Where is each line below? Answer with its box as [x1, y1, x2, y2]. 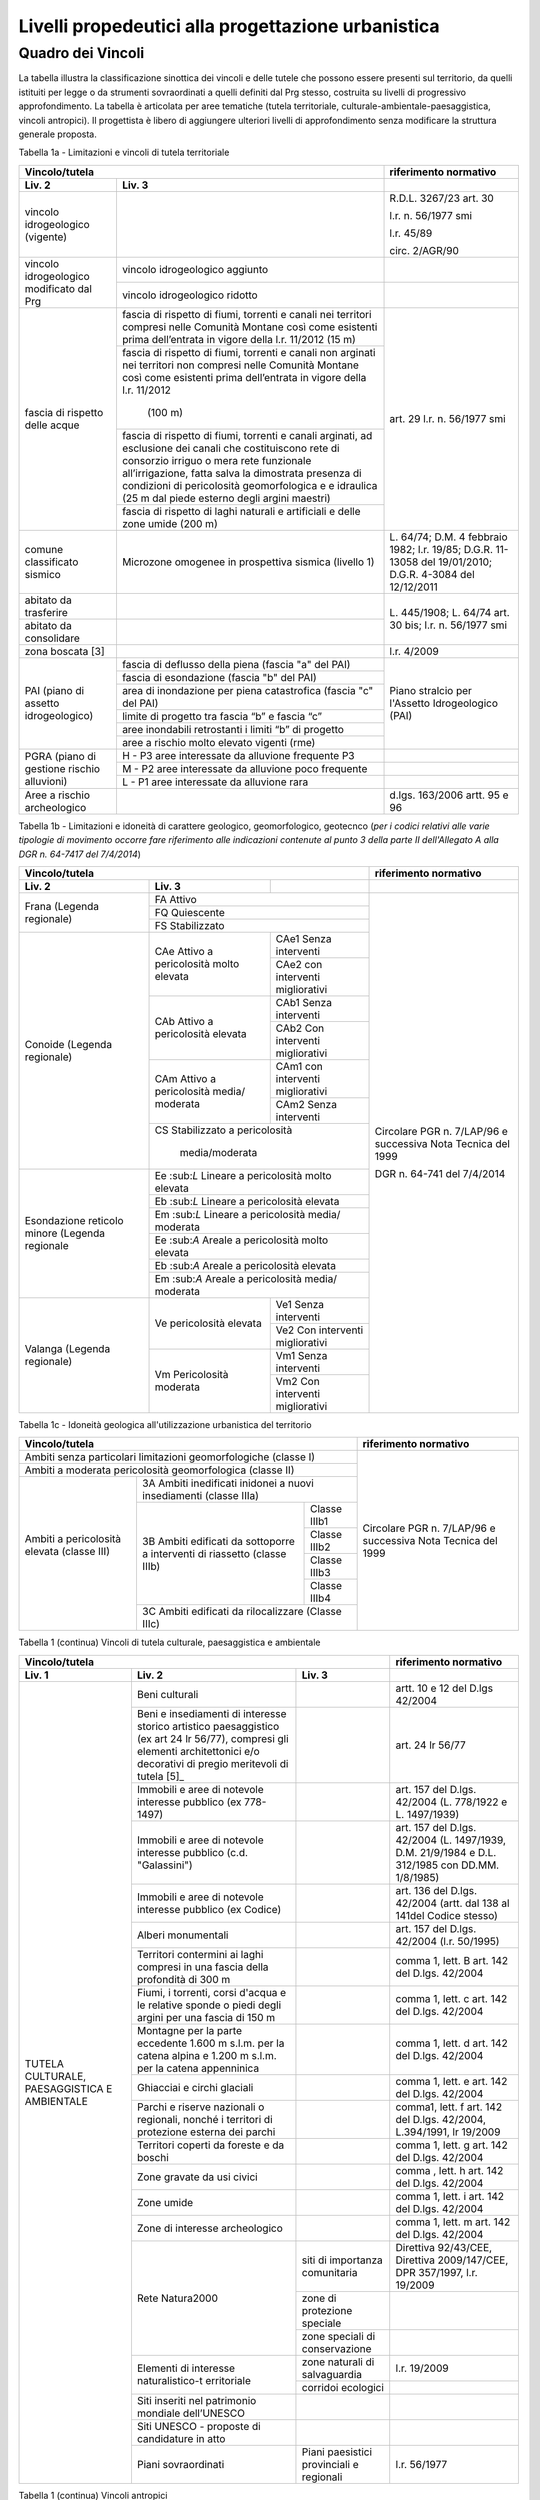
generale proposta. [18, 128, 97, 140]
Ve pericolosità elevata [154, 1316, 262, 1330]
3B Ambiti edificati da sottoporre [141, 1534, 295, 1548]
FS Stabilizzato [154, 918, 225, 932]
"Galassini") [136, 1858, 194, 1872]
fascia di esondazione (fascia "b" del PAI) [121, 670, 317, 684]
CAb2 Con [275, 1021, 325, 1035]
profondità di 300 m [136, 1972, 231, 1986]
